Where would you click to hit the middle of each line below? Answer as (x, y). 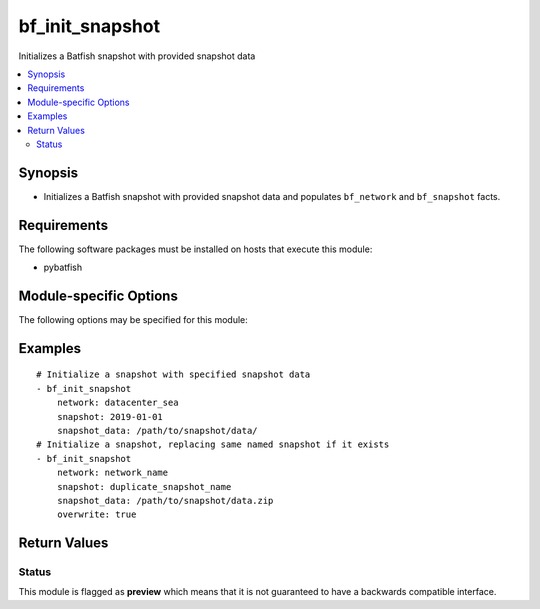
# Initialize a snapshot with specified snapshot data (173, 374)
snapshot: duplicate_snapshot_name (144, 486)
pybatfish (63, 267)
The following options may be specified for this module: (133, 319)
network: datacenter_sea (117, 403)
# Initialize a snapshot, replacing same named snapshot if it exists (213, 444)
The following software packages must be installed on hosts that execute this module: (195, 249)
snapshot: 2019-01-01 (110, 416)
